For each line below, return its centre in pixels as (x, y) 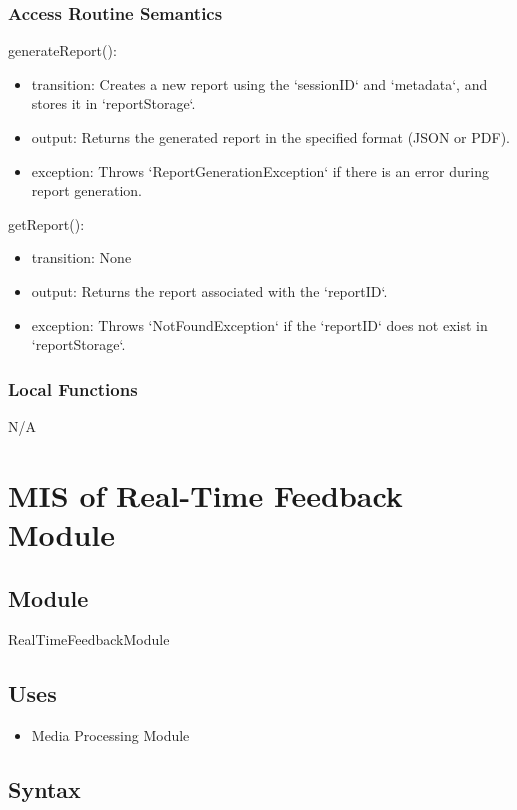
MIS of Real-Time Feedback (205, 494)
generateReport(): (62, 50)
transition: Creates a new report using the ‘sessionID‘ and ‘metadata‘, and (259, 83)
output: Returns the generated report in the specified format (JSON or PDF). (270, 137)
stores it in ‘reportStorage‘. (113, 103)
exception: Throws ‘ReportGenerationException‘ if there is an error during (260, 170)
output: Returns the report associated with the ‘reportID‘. (209, 290)
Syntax (44, 789)
